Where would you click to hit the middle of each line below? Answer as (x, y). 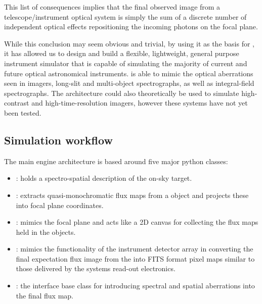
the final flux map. (45, 295)
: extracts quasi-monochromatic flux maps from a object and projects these (132, 195)
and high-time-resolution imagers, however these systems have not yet (140, 103)
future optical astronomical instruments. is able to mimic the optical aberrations (129, 73)
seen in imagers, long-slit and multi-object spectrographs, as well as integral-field (129, 83)
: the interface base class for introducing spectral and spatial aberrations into (135, 286)
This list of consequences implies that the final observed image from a (112, 7)
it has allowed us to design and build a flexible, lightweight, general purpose (122, 53)
